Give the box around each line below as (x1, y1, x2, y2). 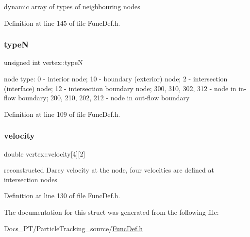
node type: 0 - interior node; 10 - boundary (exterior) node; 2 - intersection (4, 74, 228, 83)
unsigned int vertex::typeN (4, 57, 83, 67)
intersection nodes (4, 174, 57, 184)
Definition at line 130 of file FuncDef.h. (4, 190, 120, 201)
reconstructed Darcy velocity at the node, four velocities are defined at (4, 165, 214, 175)
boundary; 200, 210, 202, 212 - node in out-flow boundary (18, 93, 190, 103)
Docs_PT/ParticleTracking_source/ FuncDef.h (4, 223, 143, 233)
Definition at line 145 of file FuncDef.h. (4, 17, 120, 28)
